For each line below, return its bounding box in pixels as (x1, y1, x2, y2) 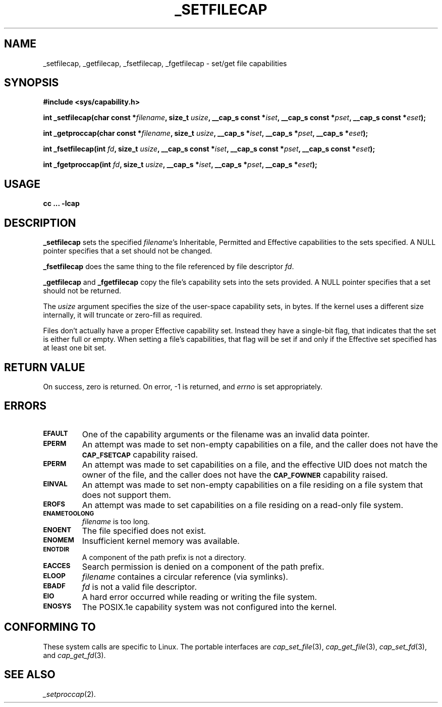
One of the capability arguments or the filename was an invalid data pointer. (82, 429, 370, 439)
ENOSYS (43, 601, 72, 610)
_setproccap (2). (43, 689, 96, 698)
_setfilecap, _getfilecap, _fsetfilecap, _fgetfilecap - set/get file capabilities (43, 59, 287, 68)
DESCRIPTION (4, 216, 76, 229)
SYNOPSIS (4, 76, 59, 89)
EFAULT (43, 429, 68, 437)
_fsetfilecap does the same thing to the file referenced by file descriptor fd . (43, 262, 294, 271)
